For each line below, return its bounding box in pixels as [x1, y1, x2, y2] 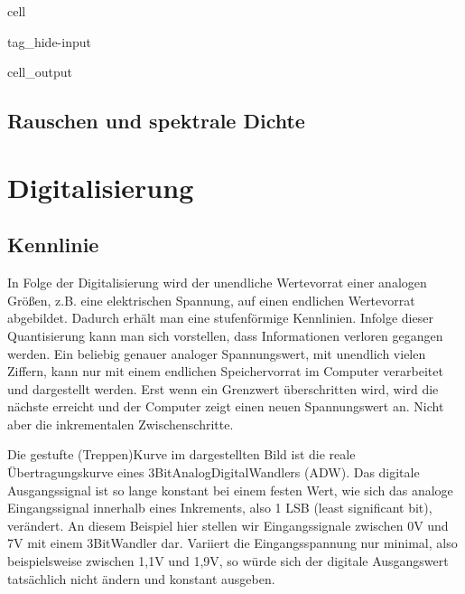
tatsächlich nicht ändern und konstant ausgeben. [7, 569, 275, 588]
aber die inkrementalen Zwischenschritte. [7, 414, 234, 433]
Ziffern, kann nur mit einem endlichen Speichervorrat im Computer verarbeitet [7, 362, 443, 381]
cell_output [7, 62, 72, 81]
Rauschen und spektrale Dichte [7, 107, 305, 135]
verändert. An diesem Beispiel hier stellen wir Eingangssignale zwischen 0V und [7, 515, 449, 534]
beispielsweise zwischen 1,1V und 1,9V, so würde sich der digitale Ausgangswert [7, 552, 449, 570]
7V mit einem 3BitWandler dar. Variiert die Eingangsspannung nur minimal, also [7, 533, 458, 552]
